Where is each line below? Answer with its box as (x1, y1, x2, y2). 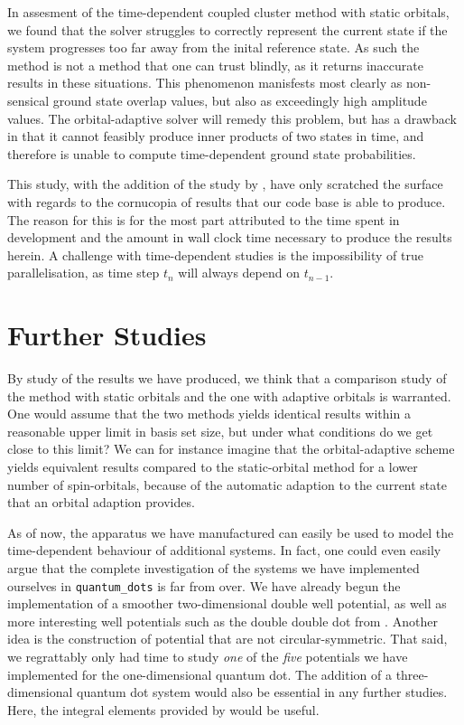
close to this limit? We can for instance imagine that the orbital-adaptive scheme (7, 439, 455, 458)
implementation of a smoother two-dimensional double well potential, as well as (7, 594, 447, 613)
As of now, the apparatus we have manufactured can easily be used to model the (7, 523, 454, 541)
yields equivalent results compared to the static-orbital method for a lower (7, 457, 418, 475)
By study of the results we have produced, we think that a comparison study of (7, 369, 447, 388)
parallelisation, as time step (7, 263, 160, 282)
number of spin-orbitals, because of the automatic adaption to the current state (7, 475, 447, 494)
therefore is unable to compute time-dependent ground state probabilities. (7, 144, 416, 163)
